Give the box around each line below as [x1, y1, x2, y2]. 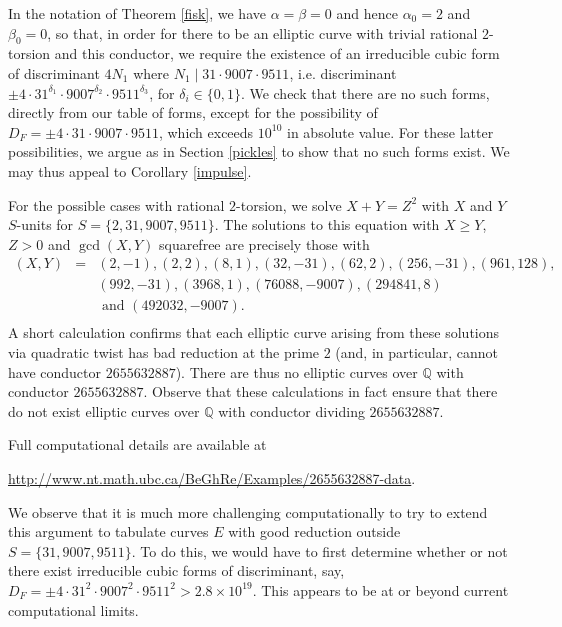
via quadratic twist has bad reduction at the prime [8, 342, 320, 363]
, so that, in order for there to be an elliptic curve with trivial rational [47, 22, 478, 43]
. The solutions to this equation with [214, 214, 440, 235]
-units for [16, 214, 74, 235]
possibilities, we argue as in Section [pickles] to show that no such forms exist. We [8, 141, 510, 162]
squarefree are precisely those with [158, 233, 370, 254]
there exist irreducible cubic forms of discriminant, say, [8, 560, 345, 581]
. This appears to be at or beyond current [252, 579, 509, 600]
